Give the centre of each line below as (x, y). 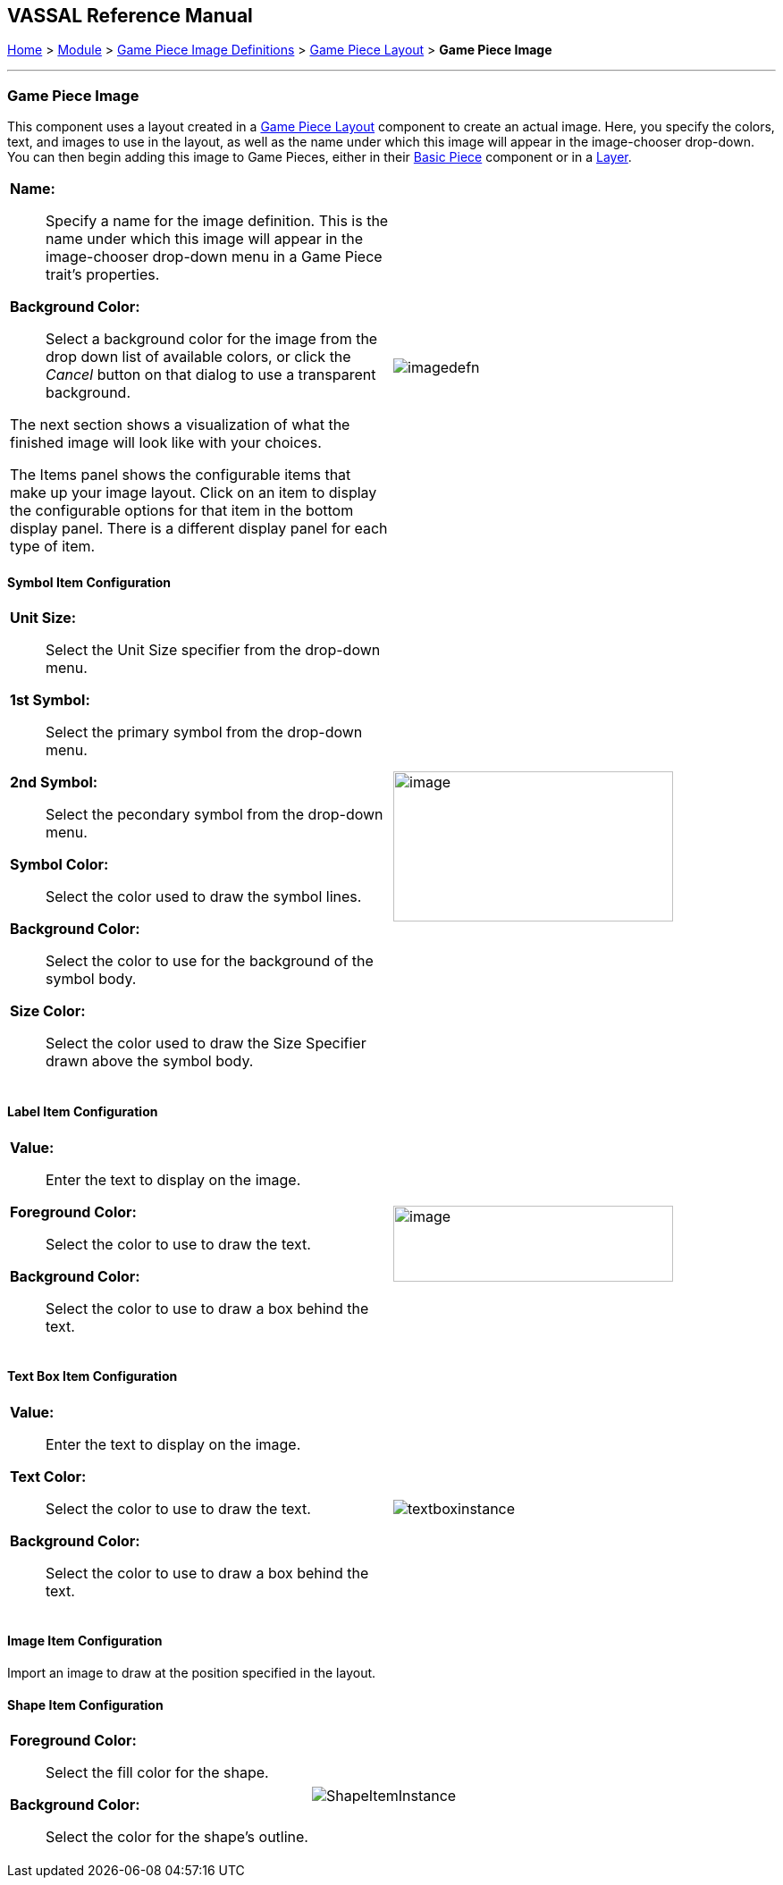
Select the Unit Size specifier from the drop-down (213, 650)
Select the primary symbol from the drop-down (204, 732)
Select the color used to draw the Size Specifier (206, 1043)
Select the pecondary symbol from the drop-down (215, 815)
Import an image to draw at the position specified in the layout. (192, 1673)
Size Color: (48, 1011)
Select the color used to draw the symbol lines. (204, 897)
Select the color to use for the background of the (210, 961)
